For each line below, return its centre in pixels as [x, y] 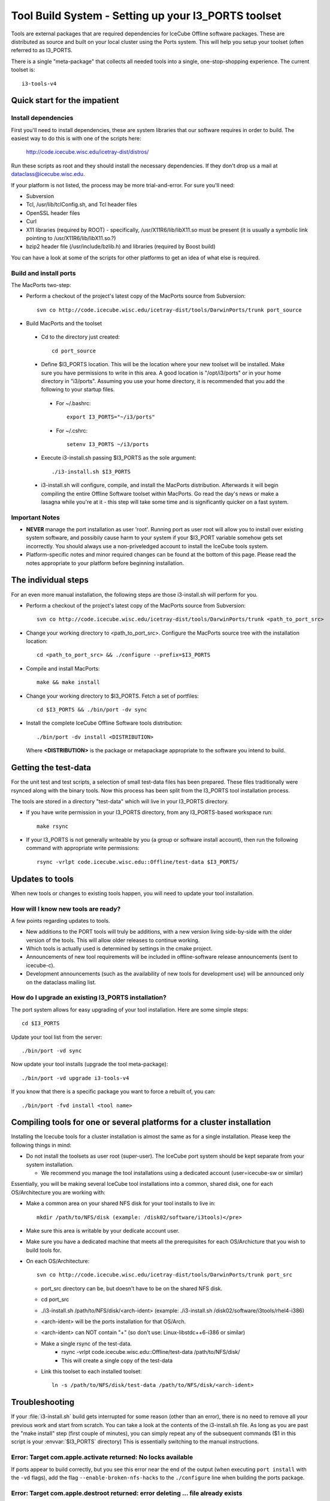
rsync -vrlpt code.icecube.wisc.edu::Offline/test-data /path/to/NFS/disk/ [151, 1352]
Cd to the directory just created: [80, 337]
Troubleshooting [43, 1402]
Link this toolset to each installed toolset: [91, 1371]
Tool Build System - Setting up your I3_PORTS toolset [146, 16]
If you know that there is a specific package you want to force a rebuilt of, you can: [113, 1092]
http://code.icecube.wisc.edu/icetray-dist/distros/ [87, 152]
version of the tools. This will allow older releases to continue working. [113, 940]
